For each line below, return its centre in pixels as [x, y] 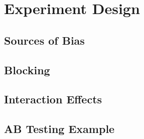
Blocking [27, 69]
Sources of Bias [44, 40]
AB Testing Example [59, 129]
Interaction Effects [53, 99]
